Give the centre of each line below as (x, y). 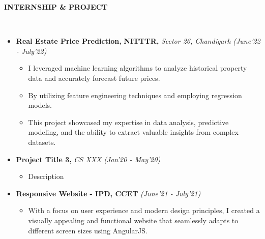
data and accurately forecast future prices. (94, 78)
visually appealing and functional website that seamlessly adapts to (133, 220)
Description (46, 176)
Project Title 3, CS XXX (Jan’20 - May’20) (88, 159)
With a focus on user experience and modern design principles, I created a (144, 210)
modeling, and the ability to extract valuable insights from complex (133, 132)
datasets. (42, 142)
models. (40, 105)
